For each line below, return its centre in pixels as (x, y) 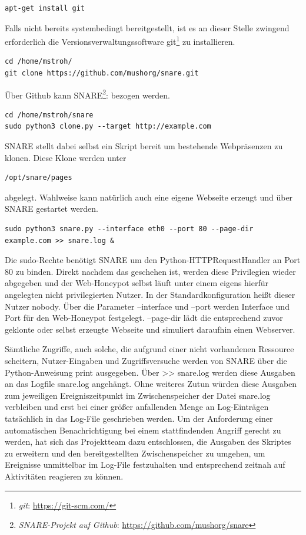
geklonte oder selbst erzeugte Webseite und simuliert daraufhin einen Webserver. (150, 329)
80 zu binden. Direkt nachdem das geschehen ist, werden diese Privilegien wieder (150, 271)
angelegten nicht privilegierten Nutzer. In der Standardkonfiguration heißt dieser (150, 294)
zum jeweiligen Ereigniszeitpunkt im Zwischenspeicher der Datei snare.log (138, 395)
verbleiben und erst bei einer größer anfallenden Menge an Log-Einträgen (137, 407)
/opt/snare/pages (39, 178)
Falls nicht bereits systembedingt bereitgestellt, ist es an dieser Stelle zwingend (147, 27)
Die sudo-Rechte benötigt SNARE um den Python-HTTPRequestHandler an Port (153, 260)
